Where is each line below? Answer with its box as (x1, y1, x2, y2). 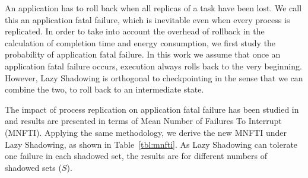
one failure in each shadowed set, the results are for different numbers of (5, 150, 267, 162)
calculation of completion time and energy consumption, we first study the (5, 36, 276, 49)
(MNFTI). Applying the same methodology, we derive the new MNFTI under (5, 126, 287, 138)
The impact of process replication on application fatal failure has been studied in (5, 103, 299, 115)
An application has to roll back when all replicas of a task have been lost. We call (5, 2, 302, 14)
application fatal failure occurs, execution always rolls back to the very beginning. (5, 59, 302, 72)
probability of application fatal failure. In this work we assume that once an (5, 48, 281, 61)
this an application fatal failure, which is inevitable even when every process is (5, 13, 290, 26)
